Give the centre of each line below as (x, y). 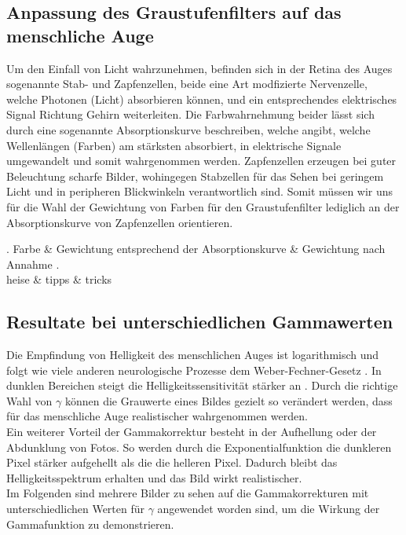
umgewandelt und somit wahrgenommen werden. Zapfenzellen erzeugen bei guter (201, 161)
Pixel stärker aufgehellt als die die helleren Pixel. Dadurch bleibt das (172, 462)
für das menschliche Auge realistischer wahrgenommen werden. (157, 416)
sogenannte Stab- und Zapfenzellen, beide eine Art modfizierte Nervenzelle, (187, 84)
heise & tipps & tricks (59, 279)
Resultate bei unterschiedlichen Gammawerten (200, 322)
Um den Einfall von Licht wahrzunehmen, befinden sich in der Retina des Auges (199, 68)
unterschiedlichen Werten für (75, 509)
